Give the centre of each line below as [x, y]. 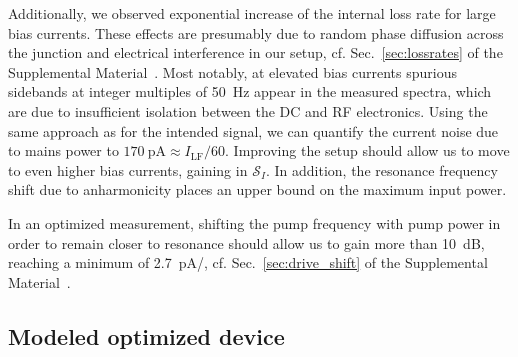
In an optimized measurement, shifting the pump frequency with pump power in [254, 222]
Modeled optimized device [146, 335]
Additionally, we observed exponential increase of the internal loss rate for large [252, 13]
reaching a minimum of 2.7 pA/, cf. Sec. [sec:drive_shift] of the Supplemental [248, 262]
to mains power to [63, 150]
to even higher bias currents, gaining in [128, 169]
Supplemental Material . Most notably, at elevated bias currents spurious [232, 71]
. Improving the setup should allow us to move [367, 150]
